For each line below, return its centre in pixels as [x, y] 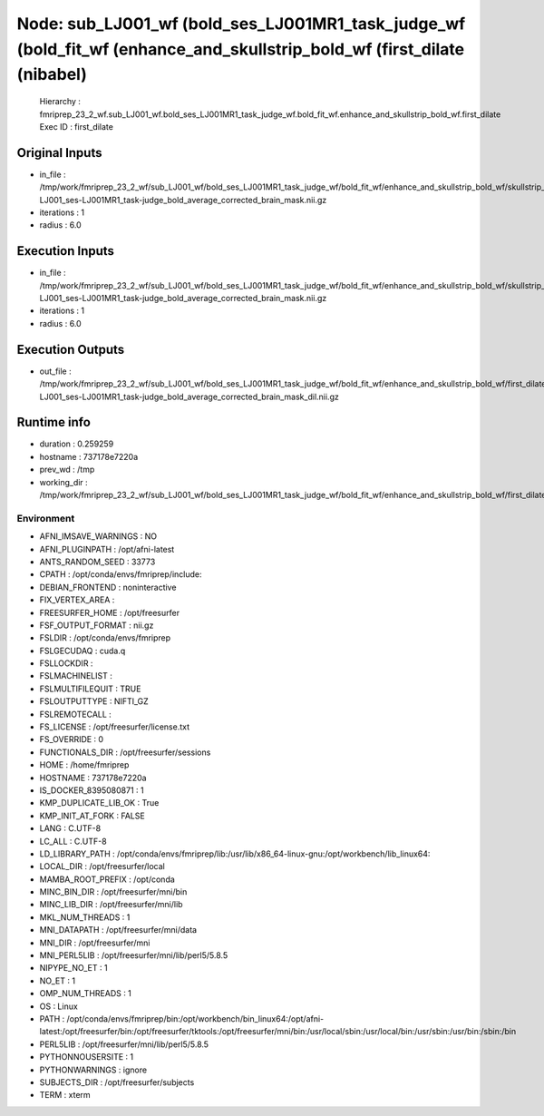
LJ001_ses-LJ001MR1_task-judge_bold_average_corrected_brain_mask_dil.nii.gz [189, 396]
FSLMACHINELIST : [76, 676]
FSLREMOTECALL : [76, 714]
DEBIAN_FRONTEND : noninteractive [108, 587]
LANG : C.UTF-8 [70, 828]
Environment [46, 518]
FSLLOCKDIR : [66, 663]
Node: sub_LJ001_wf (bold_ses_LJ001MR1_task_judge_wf [241, 24]
